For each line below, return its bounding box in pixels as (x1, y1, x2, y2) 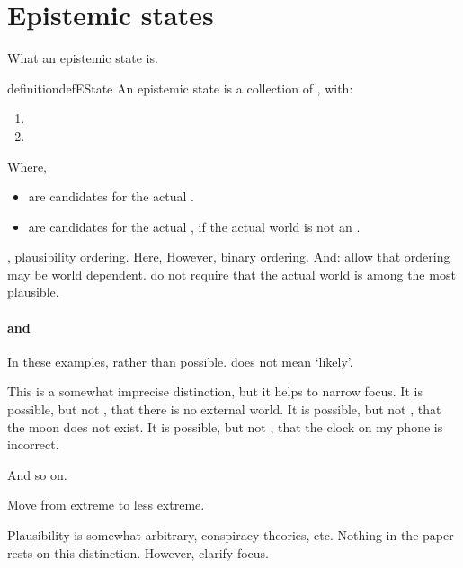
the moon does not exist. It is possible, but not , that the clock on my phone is (7, 417, 443, 436)
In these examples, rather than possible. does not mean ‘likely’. (7, 351, 353, 370)
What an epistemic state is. (7, 49, 158, 67)
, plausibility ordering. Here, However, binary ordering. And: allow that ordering (7, 247, 450, 266)
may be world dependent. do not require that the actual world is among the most (7, 264, 456, 283)
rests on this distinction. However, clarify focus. (7, 543, 270, 562)
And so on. (7, 465, 67, 484)
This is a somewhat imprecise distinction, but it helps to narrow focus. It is (7, 382, 423, 401)
